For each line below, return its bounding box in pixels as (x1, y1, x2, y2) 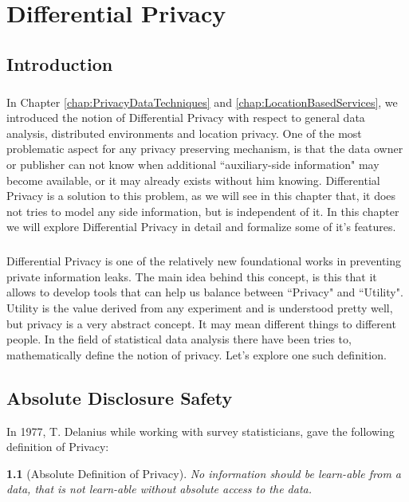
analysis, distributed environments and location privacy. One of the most (6, 124, 362, 141)
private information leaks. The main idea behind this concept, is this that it (6, 268, 377, 284)
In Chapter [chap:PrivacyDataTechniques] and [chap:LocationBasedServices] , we (6, 93, 398, 110)
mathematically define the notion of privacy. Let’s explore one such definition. (6, 346, 387, 363)
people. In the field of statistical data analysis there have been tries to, (6, 331, 352, 347)
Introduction (6, 51, 113, 76)
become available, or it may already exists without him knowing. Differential (6, 171, 380, 188)
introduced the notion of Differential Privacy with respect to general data (6, 109, 365, 126)
